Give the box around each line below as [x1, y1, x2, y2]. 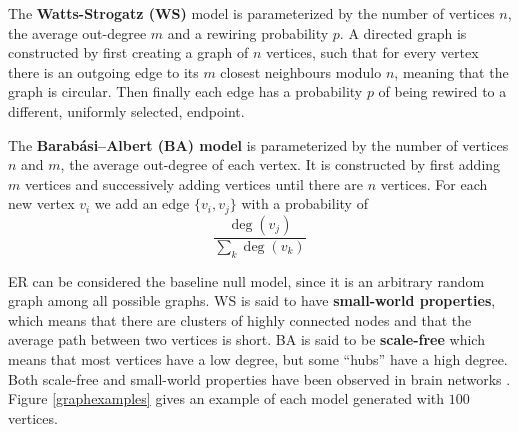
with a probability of [241, 193, 368, 214]
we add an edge [94, 193, 190, 214]
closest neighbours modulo [220, 61, 382, 82]
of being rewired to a [378, 81, 507, 102]
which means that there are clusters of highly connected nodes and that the [8, 309, 472, 330]
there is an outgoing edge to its [8, 61, 199, 82]
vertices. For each [380, 173, 488, 194]
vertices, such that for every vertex [266, 42, 479, 63]
